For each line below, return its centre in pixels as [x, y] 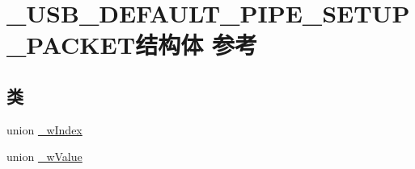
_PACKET [71, 45]
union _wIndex [44, 129]
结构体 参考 [196, 45]
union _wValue [44, 157]
